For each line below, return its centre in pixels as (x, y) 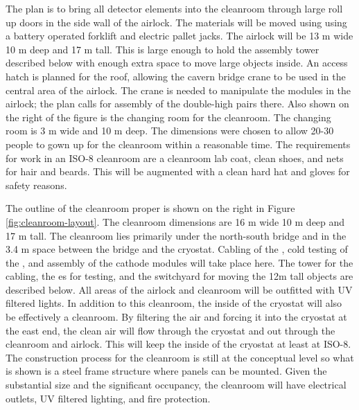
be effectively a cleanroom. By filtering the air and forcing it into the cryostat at (176, 317)
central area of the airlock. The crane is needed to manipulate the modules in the (178, 90)
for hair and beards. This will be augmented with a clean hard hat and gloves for (178, 171)
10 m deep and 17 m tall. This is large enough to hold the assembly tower (163, 49)
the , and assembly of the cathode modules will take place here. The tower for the (179, 262)
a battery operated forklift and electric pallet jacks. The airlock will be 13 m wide (179, 36)
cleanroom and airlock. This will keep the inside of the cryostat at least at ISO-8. (178, 344)
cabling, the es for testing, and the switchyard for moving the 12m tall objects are (179, 276)
